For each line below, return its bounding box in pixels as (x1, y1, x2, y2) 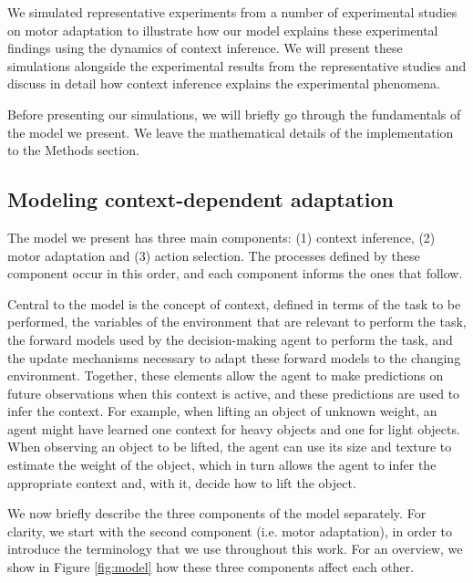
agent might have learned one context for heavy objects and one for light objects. (7, 419, 460, 438)
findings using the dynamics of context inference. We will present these (7, 38, 403, 57)
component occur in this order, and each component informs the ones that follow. (7, 264, 463, 283)
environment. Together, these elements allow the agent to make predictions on (7, 366, 444, 385)
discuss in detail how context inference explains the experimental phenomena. (7, 74, 440, 93)
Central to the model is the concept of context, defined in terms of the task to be (7, 294, 461, 313)
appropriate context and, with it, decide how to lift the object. (7, 473, 356, 492)
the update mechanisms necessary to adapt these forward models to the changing (7, 348, 461, 367)
